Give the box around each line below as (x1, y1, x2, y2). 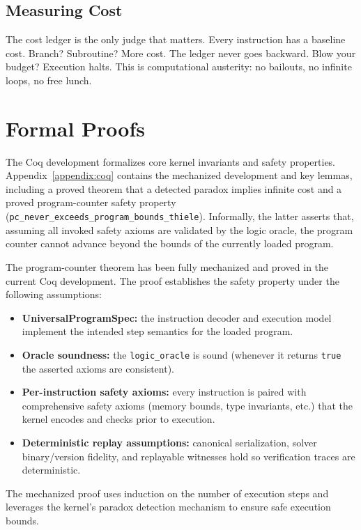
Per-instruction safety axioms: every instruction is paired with (22, 384, 307, 399)
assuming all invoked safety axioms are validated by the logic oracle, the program (6, 222, 353, 237)
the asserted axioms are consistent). (22, 361, 174, 375)
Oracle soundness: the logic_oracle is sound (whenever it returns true (22, 347, 341, 361)
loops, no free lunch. (6, 72, 92, 87)
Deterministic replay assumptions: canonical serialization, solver (22, 435, 317, 449)
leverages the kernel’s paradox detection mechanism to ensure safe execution (6, 499, 331, 514)
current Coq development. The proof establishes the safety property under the (6, 273, 339, 288)
